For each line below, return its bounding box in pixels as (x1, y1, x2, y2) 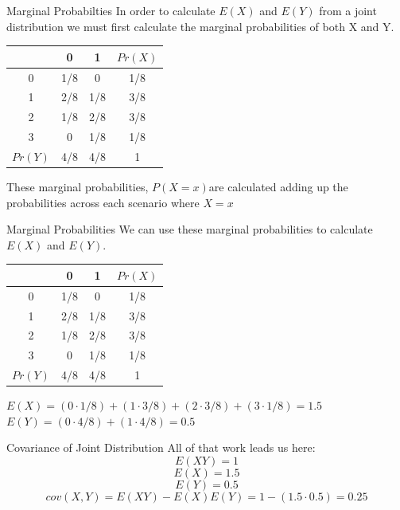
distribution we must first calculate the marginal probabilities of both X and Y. (6, 18, 394, 34)
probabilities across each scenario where (6, 194, 200, 210)
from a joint (319, 2, 377, 18)
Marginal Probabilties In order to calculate (6, 2, 216, 18)
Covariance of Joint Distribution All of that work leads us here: (6, 439, 316, 456)
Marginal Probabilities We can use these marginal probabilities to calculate (6, 221, 373, 237)
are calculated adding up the (208, 178, 348, 194)
